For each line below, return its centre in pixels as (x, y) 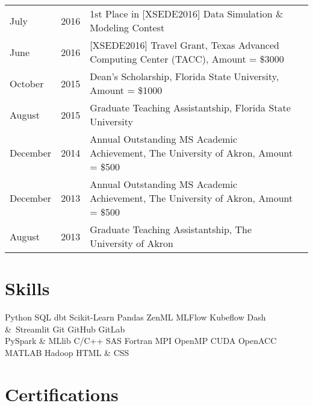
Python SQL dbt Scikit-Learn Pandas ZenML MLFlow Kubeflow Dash (135, 317)
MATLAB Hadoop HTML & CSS (67, 352)
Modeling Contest (127, 27)
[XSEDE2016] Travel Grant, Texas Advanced (184, 45)
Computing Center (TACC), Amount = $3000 (187, 59)
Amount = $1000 (126, 90)
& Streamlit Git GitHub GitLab (65, 329)
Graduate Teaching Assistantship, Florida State (190, 108)
